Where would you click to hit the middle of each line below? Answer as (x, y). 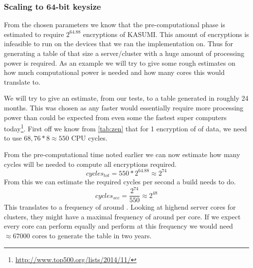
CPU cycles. (89, 138)
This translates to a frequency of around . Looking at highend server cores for (120, 207)
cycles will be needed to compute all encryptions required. (90, 164)
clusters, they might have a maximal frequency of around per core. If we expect (122, 216)
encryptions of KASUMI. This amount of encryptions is (166, 34)
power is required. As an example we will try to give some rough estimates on (120, 63)
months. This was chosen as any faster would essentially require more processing (124, 107)
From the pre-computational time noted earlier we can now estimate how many (122, 154)
